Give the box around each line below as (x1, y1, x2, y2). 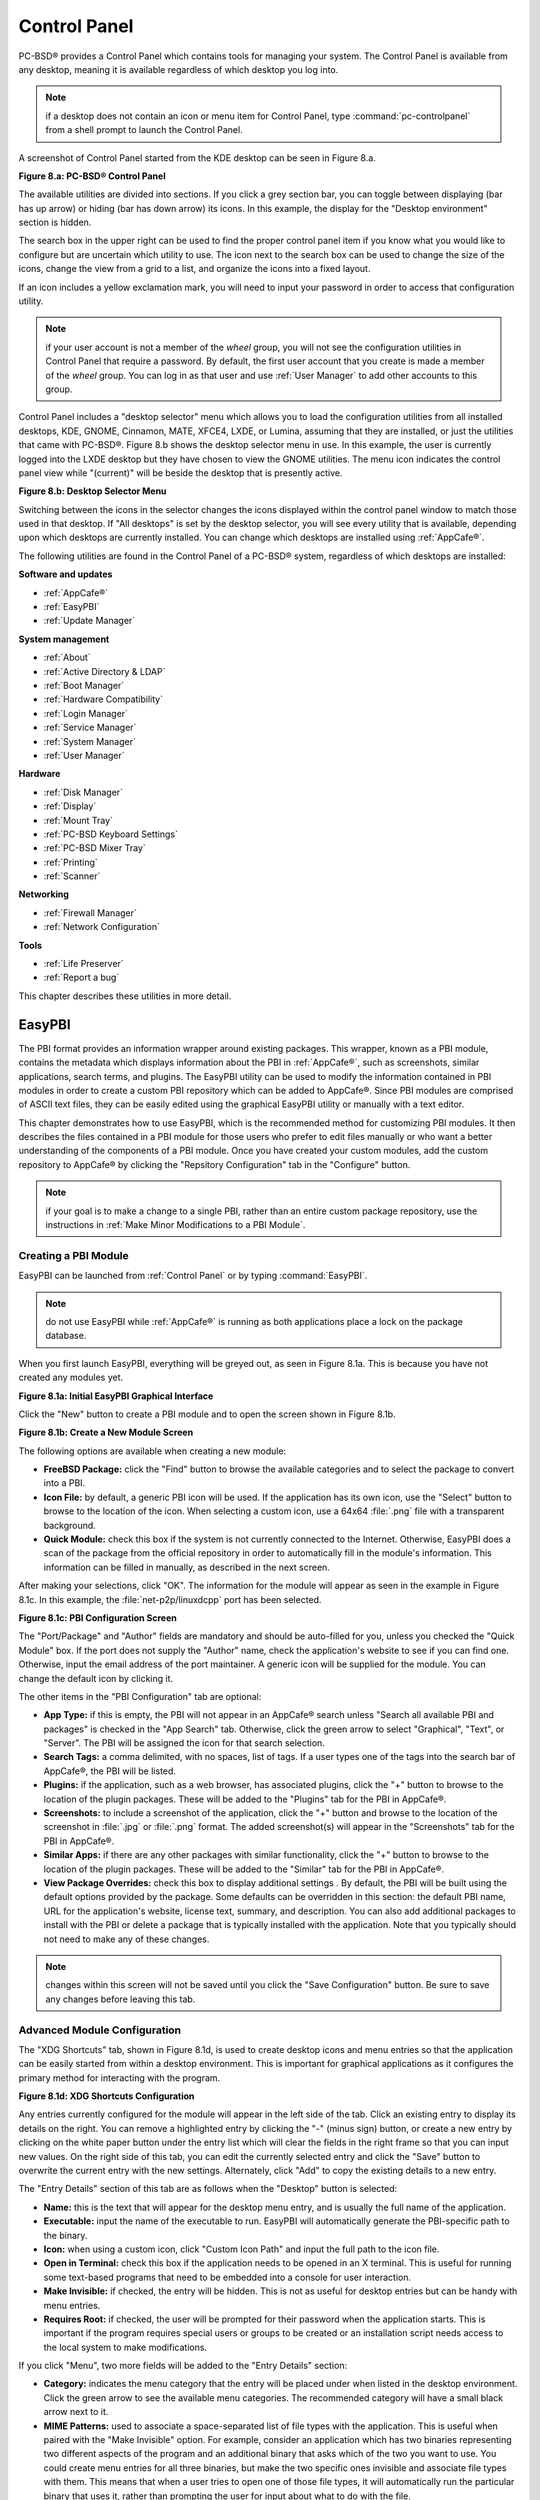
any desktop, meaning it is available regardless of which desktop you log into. (18, 63, 339, 75)
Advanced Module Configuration (18, 2023, 182, 2037)
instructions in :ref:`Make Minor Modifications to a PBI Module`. (45, 1219, 306, 1231)
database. (45, 1330, 87, 1342)
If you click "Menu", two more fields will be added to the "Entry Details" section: (18, 2360, 348, 2372)
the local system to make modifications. (43, 2341, 208, 2353)
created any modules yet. (18, 1371, 124, 1384)
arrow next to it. (43, 2406, 109, 2418)
